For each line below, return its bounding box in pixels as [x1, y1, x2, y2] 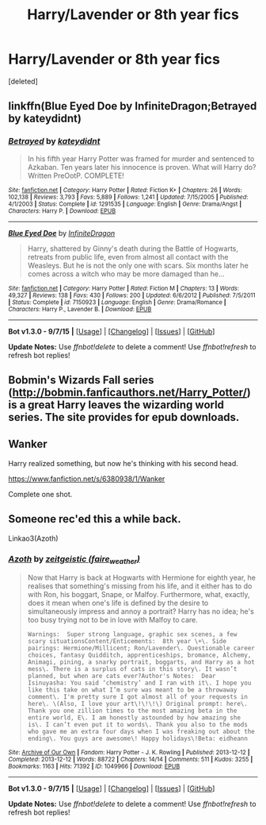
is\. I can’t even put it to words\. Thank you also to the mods [27, 721, 248, 729]
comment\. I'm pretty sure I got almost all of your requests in [27, 693, 248, 701]
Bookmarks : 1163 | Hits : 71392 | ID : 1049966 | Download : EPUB [8, 762, 180, 771]
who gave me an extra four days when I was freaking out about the [27, 728, 255, 736]
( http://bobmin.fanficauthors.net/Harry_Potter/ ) [8, 386, 251, 399]
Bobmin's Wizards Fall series [8, 373, 154, 387]
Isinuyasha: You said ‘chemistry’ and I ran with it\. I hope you [27, 679, 252, 688]
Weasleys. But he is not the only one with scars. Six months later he [27, 260, 249, 270]
